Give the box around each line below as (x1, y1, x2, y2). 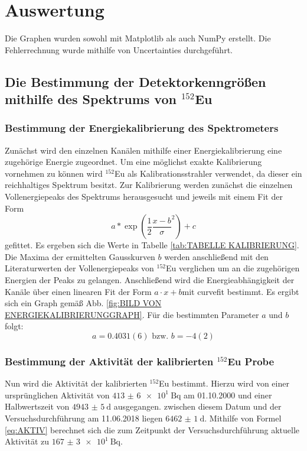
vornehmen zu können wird (5, 167, 103, 179)
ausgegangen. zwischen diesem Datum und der (113, 400, 282, 413)
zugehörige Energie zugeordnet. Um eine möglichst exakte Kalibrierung (5, 155, 262, 168)
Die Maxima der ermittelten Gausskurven (5, 250, 155, 262)
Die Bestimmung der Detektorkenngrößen (5, 72, 266, 90)
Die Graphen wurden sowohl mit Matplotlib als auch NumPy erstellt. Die (5, 32, 271, 44)
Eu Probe (227, 353, 275, 368)
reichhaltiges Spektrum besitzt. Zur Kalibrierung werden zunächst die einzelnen (5, 179, 293, 191)
